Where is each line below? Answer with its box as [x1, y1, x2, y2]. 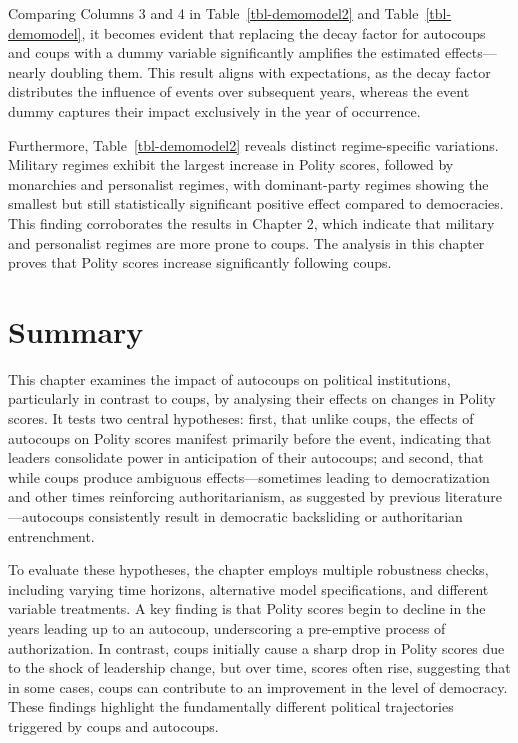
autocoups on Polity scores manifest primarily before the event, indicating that [8, 427, 492, 448]
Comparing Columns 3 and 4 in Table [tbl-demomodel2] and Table [8, 3, 419, 23]
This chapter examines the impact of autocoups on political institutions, [8, 368, 451, 389]
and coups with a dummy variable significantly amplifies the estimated [8, 42, 441, 63]
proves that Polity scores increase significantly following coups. [8, 252, 392, 273]
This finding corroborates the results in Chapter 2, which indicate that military [8, 212, 495, 233]
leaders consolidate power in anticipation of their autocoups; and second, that [8, 447, 484, 468]
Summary [8, 310, 144, 351]
